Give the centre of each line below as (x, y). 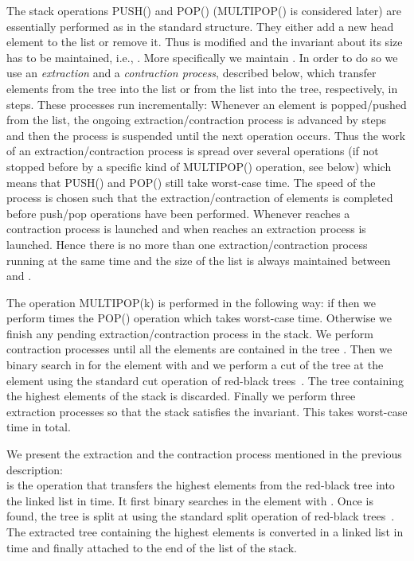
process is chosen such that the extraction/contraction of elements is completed (200, 198)
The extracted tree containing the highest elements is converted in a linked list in (205, 532)
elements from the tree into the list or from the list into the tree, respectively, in (202, 88)
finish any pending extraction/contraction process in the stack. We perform (190, 333)
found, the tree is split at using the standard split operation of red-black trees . (201, 516)
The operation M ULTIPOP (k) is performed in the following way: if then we (191, 302)
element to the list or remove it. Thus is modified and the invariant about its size (205, 42)
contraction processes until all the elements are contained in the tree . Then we (199, 349)
